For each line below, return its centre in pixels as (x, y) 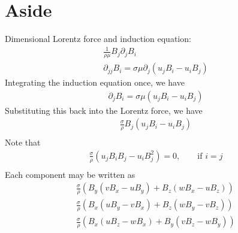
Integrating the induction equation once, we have (95, 82)
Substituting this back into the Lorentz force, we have (104, 110)
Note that (23, 142)
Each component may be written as (70, 174)
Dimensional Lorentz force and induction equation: (98, 39)
